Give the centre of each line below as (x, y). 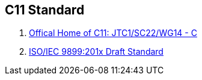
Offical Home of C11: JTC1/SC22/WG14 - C (113, 33)
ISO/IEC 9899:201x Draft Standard (96, 52)
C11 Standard (45, 10)
